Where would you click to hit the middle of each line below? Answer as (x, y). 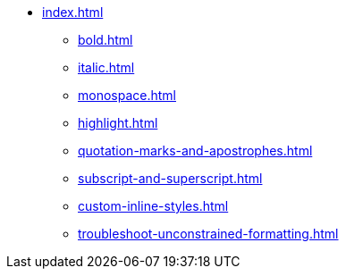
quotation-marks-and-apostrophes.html (195, 151)
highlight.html (118, 123)
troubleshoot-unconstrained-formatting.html (208, 234)
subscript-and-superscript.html (170, 178)
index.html (73, 12)
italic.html (106, 67)
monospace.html (127, 95)
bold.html (105, 40)
